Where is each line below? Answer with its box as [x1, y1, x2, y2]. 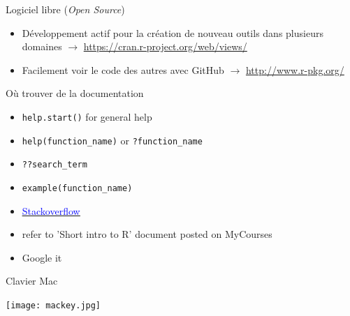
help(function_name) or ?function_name [22, 133, 203, 147]
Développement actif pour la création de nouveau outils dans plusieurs [22, 25, 323, 40]
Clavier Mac [6, 273, 58, 288]
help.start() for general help [22, 109, 152, 123]
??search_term [22, 160, 87, 170]
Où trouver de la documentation [6, 86, 144, 100]
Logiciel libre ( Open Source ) [6, 2, 125, 16]
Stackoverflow [22, 203, 80, 218]
